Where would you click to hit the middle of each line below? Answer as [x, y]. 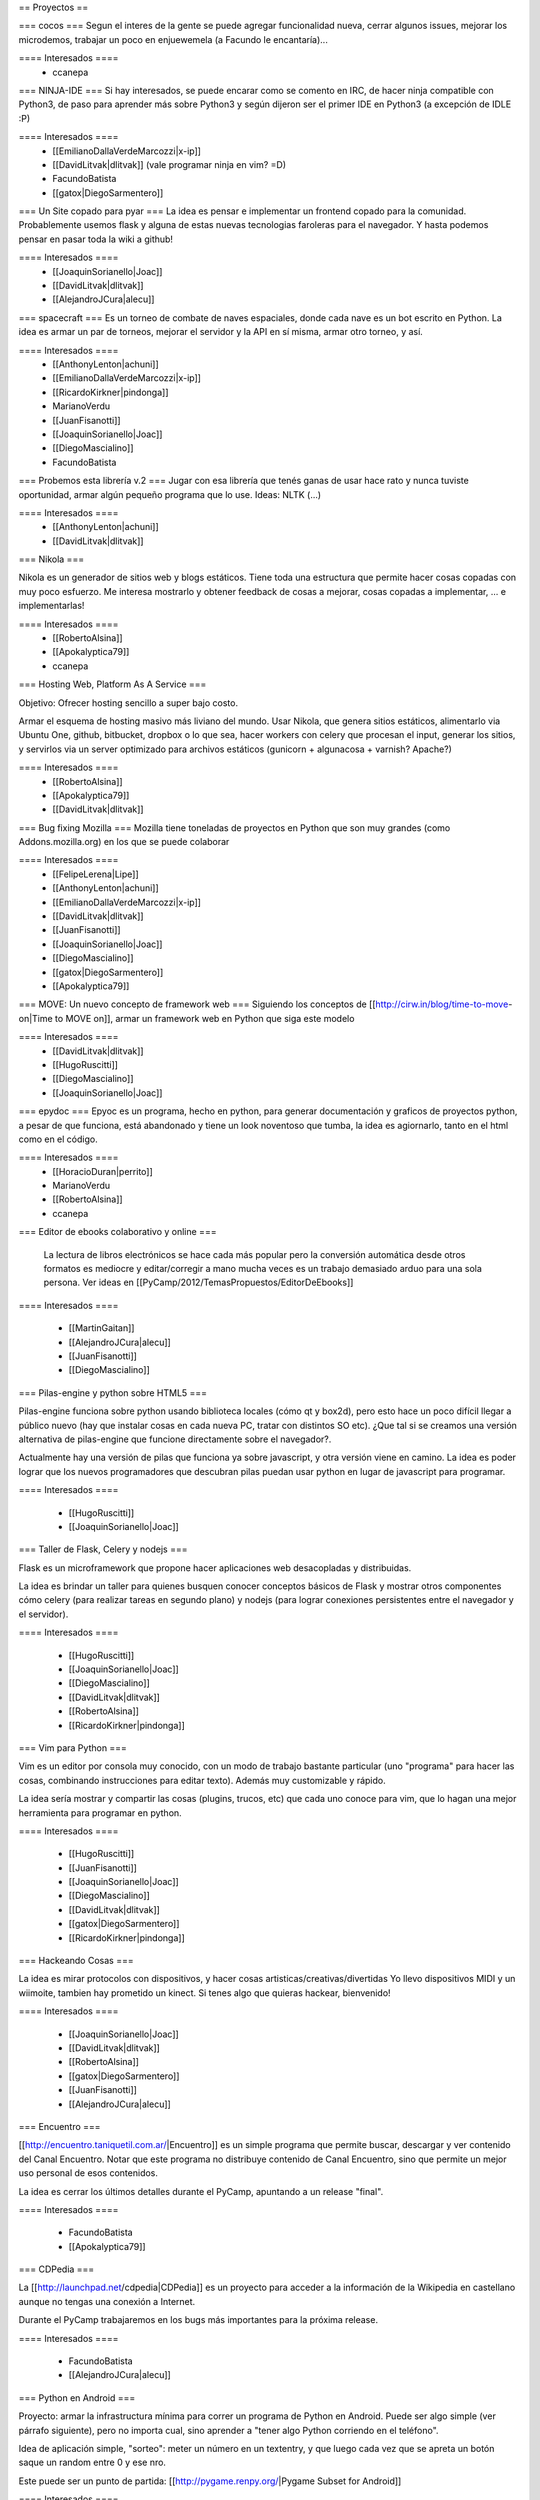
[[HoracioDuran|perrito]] [103, 1171]
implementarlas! [51, 606]
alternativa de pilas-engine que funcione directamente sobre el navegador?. [175, 1439]
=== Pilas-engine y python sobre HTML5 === [113, 1392]
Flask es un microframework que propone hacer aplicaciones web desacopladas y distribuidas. [215, 1567]
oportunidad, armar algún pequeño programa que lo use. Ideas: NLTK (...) [170, 494]
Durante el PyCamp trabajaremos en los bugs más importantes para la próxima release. [198, 2320]
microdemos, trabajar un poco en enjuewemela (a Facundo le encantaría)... [173, 39]
